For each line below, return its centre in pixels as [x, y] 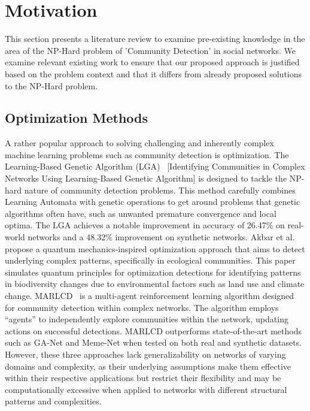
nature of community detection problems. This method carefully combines [160, 190]
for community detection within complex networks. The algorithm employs [142, 307]
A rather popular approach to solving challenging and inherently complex [139, 143]
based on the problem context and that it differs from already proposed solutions [154, 73]
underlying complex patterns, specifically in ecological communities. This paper [150, 260]
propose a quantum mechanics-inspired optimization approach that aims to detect [155, 248]
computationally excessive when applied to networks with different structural [146, 389]
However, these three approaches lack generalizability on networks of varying [145, 354]
